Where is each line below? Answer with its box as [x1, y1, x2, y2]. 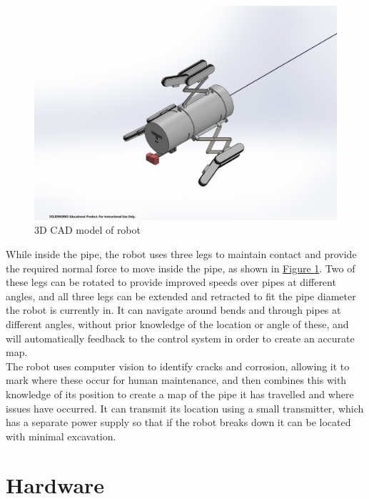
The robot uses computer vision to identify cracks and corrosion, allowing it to [6, 358, 350, 373]
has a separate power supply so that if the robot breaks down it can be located [6, 415, 351, 430]
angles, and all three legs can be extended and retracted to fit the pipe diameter [6, 288, 356, 303]
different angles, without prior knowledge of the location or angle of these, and [6, 316, 349, 331]
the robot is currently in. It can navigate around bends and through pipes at [6, 302, 341, 317]
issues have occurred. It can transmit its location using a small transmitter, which [6, 400, 364, 415]
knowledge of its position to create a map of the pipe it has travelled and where [6, 386, 354, 401]
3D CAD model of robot [34, 222, 141, 237]
